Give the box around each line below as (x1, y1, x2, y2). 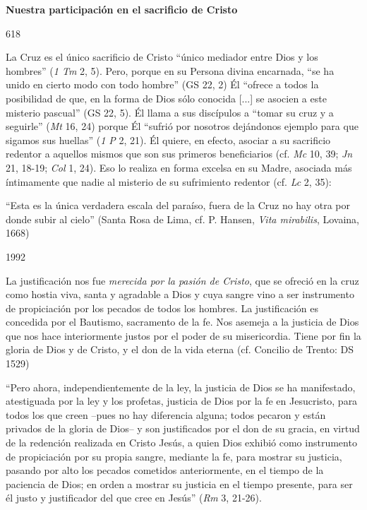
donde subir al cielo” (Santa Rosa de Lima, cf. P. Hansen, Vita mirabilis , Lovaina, (6, 211, 359, 226)
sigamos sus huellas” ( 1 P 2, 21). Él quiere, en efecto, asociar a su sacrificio (6, 132, 331, 147)
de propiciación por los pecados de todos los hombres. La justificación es (6, 300, 319, 315)
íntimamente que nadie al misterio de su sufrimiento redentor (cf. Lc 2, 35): (6, 174, 332, 189)
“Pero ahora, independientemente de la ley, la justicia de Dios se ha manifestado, (6, 379, 356, 394)
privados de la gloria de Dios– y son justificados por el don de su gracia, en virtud (6, 421, 360, 436)
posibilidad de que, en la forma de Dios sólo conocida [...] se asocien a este (6, 90, 327, 105)
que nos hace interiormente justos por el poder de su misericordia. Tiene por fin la (6, 328, 361, 343)
